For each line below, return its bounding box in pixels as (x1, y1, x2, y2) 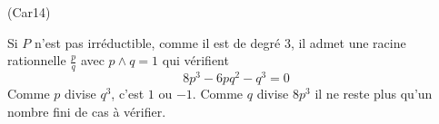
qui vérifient (162, 51, 229, 70)
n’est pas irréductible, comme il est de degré (35, 33, 281, 52)
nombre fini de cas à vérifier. (7, 101, 166, 120)
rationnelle (7, 51, 66, 70)
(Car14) (7, 3, 51, 21)
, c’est (111, 84, 145, 103)
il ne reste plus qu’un (314, 84, 433, 103)
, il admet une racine (290, 33, 406, 52)
